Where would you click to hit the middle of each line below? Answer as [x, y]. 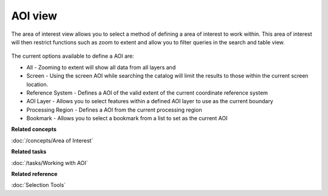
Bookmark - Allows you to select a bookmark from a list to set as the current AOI [127, 118]
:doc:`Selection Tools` [39, 185]
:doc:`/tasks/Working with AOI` [50, 163]
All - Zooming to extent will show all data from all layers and [101, 67]
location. [37, 84]
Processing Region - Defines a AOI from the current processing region [114, 110]
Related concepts [34, 129]
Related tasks [29, 152]
